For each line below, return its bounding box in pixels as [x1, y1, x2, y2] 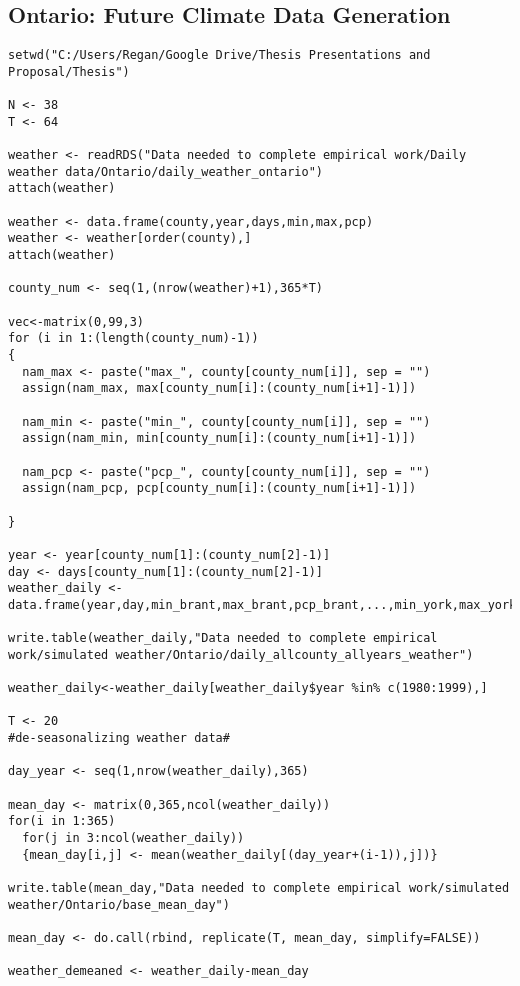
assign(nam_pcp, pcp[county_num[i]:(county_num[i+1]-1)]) [22, 481, 417, 496]
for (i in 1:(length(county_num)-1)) [8, 331, 259, 346]
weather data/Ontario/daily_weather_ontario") [8, 164, 323, 179]
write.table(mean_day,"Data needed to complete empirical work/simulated [8, 881, 510, 896]
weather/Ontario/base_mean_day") [8, 897, 230, 912]
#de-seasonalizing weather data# [8, 731, 230, 746]
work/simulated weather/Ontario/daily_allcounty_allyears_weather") [8, 647, 474, 662]
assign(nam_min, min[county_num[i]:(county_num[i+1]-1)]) [22, 431, 417, 446]
